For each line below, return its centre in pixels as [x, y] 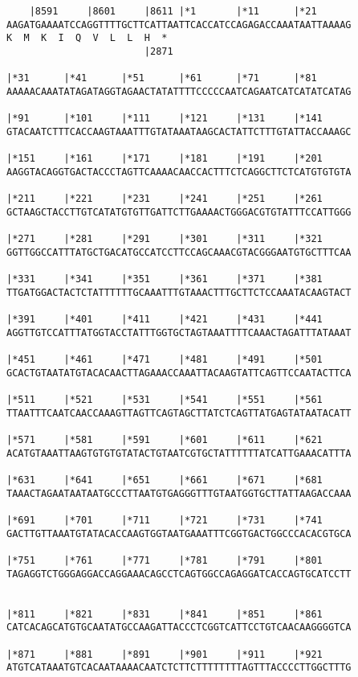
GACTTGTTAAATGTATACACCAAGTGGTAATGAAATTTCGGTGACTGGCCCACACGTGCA [179, 533]
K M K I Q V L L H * [87, 38]
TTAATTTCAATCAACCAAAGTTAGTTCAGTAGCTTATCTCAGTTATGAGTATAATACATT [179, 413]
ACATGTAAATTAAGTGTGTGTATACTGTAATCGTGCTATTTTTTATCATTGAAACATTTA [179, 453]
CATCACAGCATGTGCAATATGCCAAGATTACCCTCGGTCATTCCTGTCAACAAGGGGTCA [179, 628]
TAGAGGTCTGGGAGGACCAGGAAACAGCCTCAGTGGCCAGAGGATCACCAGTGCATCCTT [179, 574]
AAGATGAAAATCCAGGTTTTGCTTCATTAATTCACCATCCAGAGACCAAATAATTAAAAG [179, 25]
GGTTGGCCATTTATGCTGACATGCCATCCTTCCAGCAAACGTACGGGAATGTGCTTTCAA [179, 252]
